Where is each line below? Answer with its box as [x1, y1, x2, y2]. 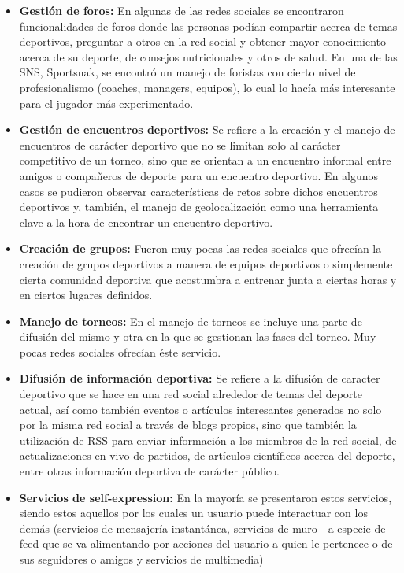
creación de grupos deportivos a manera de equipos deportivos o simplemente [19, 255, 393, 272]
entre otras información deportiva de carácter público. [19, 463, 280, 479]
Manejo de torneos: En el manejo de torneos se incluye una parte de [19, 312, 362, 329]
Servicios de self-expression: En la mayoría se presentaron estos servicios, [19, 489, 392, 505]
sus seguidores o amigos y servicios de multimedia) [19, 551, 264, 567]
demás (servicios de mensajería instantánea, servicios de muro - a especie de [19, 519, 386, 536]
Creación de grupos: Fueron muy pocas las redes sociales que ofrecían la [19, 240, 382, 257]
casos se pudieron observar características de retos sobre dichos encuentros [19, 183, 378, 199]
